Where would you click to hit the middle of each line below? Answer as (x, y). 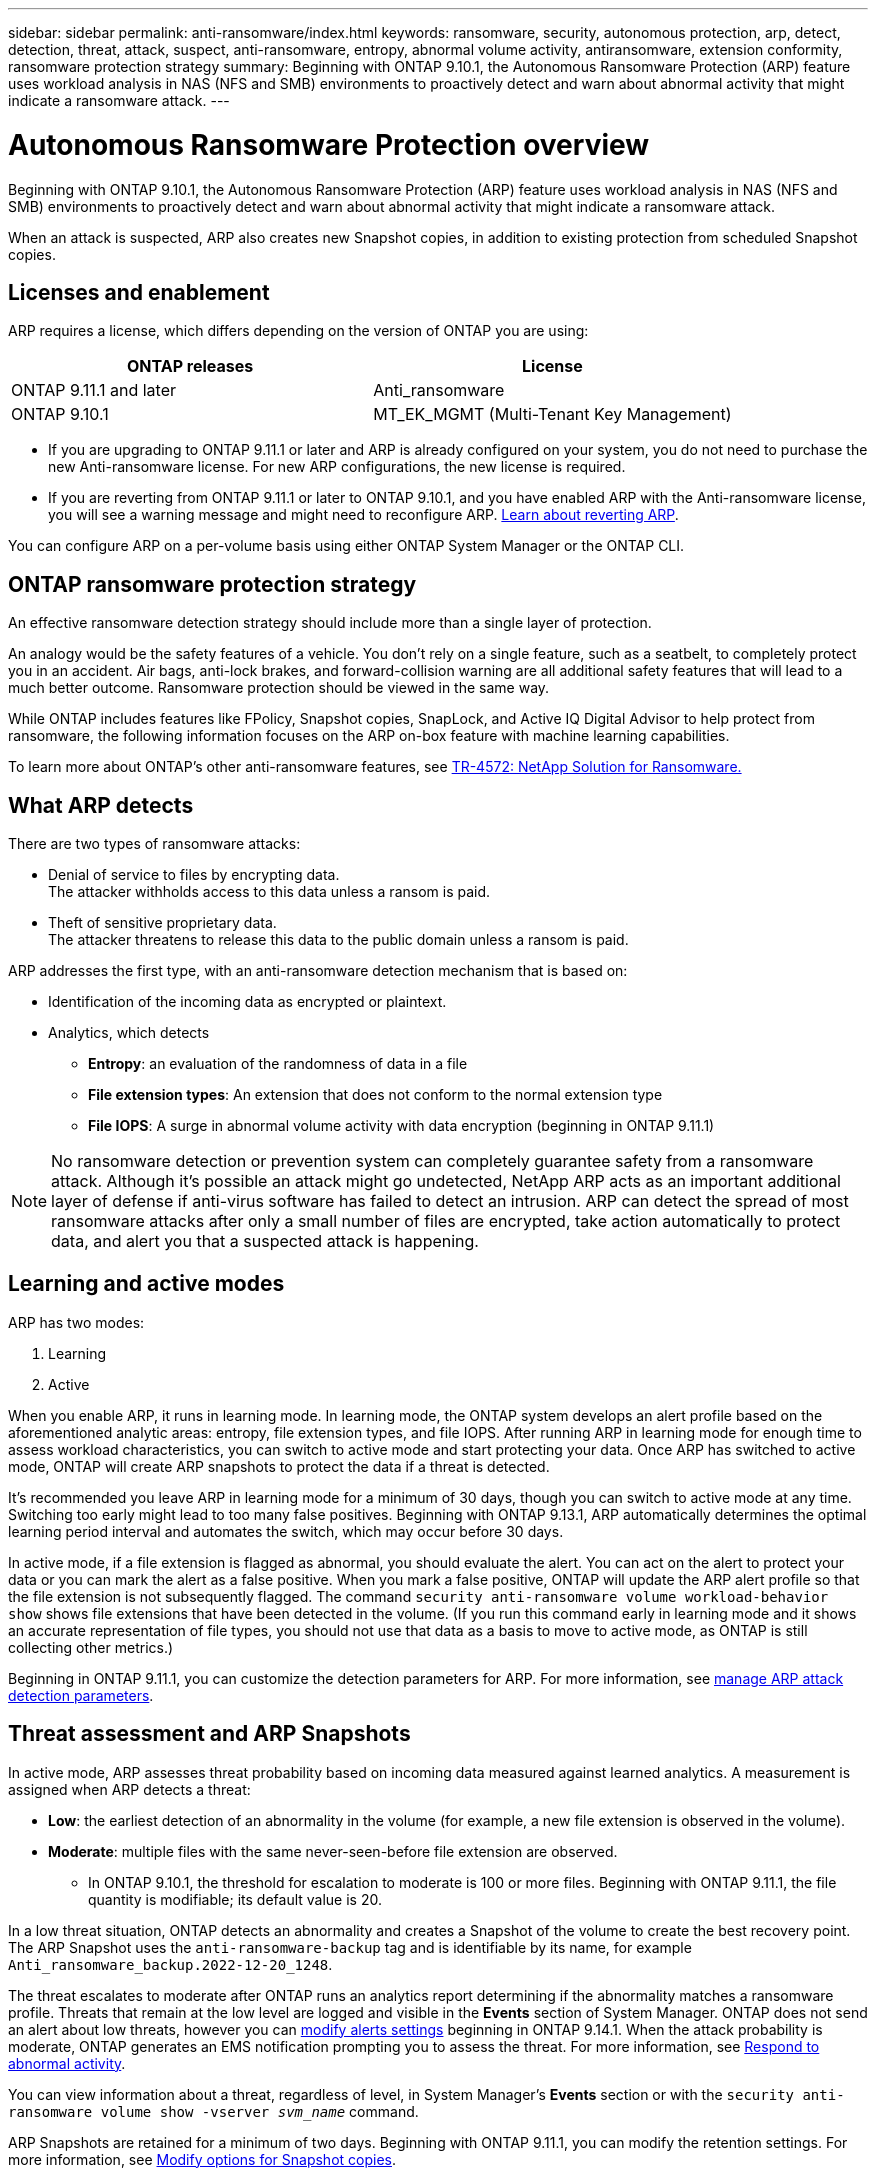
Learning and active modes (146, 1284)
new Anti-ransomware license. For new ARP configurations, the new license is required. (337, 467)
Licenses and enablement (139, 292)
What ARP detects (101, 805)
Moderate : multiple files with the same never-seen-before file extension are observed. (333, 1851)
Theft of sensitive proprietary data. (162, 923)
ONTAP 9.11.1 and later (94, 390)
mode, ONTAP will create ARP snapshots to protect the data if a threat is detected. (279, 1466)
